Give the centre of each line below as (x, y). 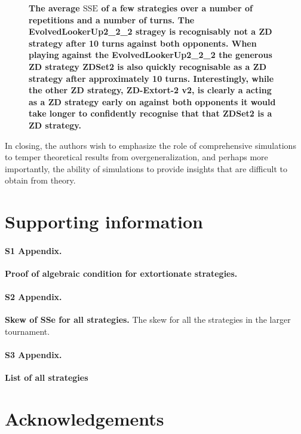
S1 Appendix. (33, 250)
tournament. (27, 331)
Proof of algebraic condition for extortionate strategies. (121, 273)
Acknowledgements (85, 419)
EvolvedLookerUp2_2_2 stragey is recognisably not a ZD (150, 31)
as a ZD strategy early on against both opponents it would (152, 101)
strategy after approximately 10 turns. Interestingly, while (151, 78)
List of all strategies (47, 378)
